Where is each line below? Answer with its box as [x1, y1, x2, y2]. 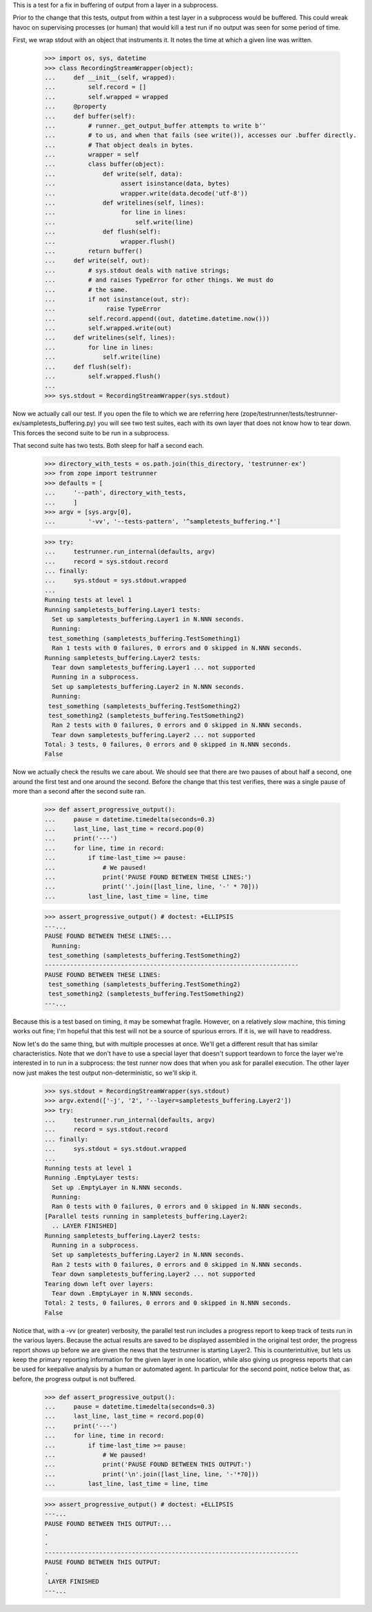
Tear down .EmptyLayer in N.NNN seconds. [52, 1289, 194, 1297]
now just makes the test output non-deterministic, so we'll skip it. [12, 1068, 198, 1077]
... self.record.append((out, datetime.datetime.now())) [44, 314, 270, 322]
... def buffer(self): [44, 112, 136, 120]
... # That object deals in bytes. [44, 141, 194, 149]
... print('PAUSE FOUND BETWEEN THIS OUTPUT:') [44, 1460, 252, 1469]
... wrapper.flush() [44, 238, 176, 245]
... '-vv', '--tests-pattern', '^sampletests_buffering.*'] [44, 517, 281, 526]
